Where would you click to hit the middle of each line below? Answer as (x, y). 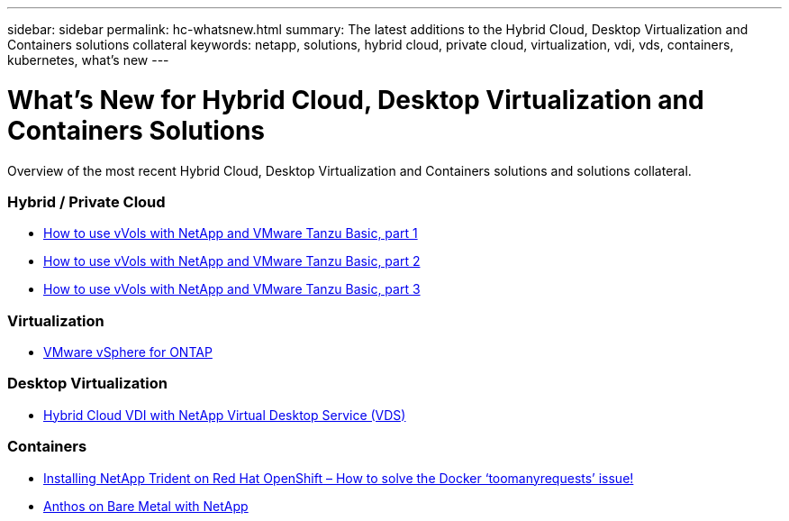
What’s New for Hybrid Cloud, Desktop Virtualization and (356, 100)
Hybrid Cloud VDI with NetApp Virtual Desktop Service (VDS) (225, 415)
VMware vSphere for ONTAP (128, 352)
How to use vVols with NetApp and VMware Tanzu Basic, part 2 (232, 261)
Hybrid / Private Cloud (86, 201)
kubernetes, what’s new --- (88, 60)
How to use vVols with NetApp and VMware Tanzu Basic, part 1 (231, 233)
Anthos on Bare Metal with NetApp (146, 506)
